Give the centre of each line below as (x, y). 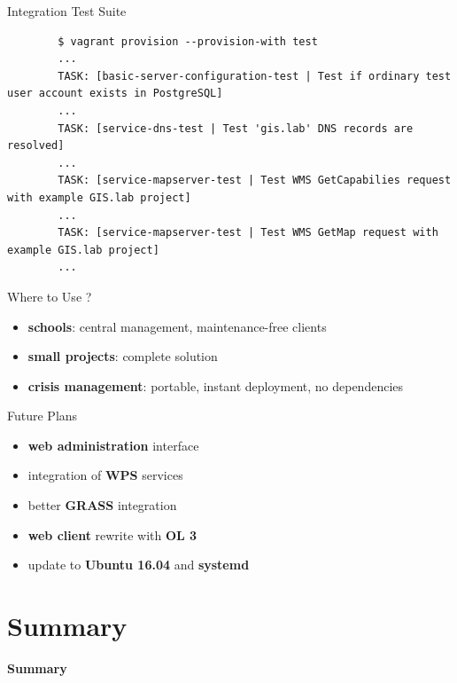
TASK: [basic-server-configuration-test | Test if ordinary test (255, 76)
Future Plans (43, 416)
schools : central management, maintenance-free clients (177, 326)
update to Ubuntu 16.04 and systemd (139, 565)
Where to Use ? (50, 296)
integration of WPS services (105, 475)
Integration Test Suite (67, 11)
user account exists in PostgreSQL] (115, 94)
